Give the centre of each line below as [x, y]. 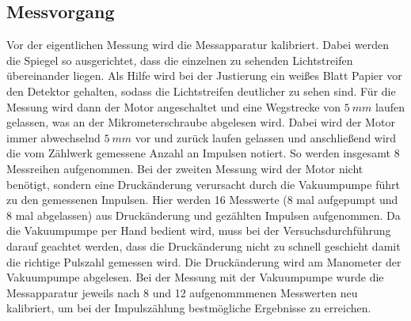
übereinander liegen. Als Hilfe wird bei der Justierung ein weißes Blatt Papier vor [204, 76]
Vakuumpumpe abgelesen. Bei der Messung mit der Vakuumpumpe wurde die [195, 277]
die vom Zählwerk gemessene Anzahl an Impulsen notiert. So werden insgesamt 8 [203, 153]
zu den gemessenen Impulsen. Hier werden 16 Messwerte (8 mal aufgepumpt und [202, 200]
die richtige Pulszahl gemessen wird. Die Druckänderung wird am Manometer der [204, 261]
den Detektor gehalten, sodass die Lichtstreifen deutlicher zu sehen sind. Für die [201, 91]
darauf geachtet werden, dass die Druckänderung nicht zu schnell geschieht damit [204, 245]
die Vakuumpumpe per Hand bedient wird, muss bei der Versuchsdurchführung [199, 230]
